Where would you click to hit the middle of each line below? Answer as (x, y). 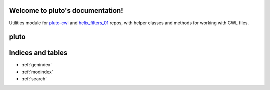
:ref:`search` (34, 79)
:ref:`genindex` (37, 65)
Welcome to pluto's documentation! (66, 11)
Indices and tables (38, 53)
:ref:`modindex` (37, 72)
